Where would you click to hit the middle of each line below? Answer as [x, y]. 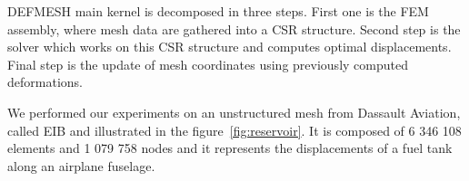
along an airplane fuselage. [81, 165]
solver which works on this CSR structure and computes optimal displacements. [230, 47]
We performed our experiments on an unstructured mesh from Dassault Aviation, [234, 112]
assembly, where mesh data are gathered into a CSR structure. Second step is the [234, 29]
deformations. [45, 82]
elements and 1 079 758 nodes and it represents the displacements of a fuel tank [230, 148]
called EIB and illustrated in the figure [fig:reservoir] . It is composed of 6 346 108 [234, 130]
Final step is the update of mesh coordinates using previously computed [208, 64]
